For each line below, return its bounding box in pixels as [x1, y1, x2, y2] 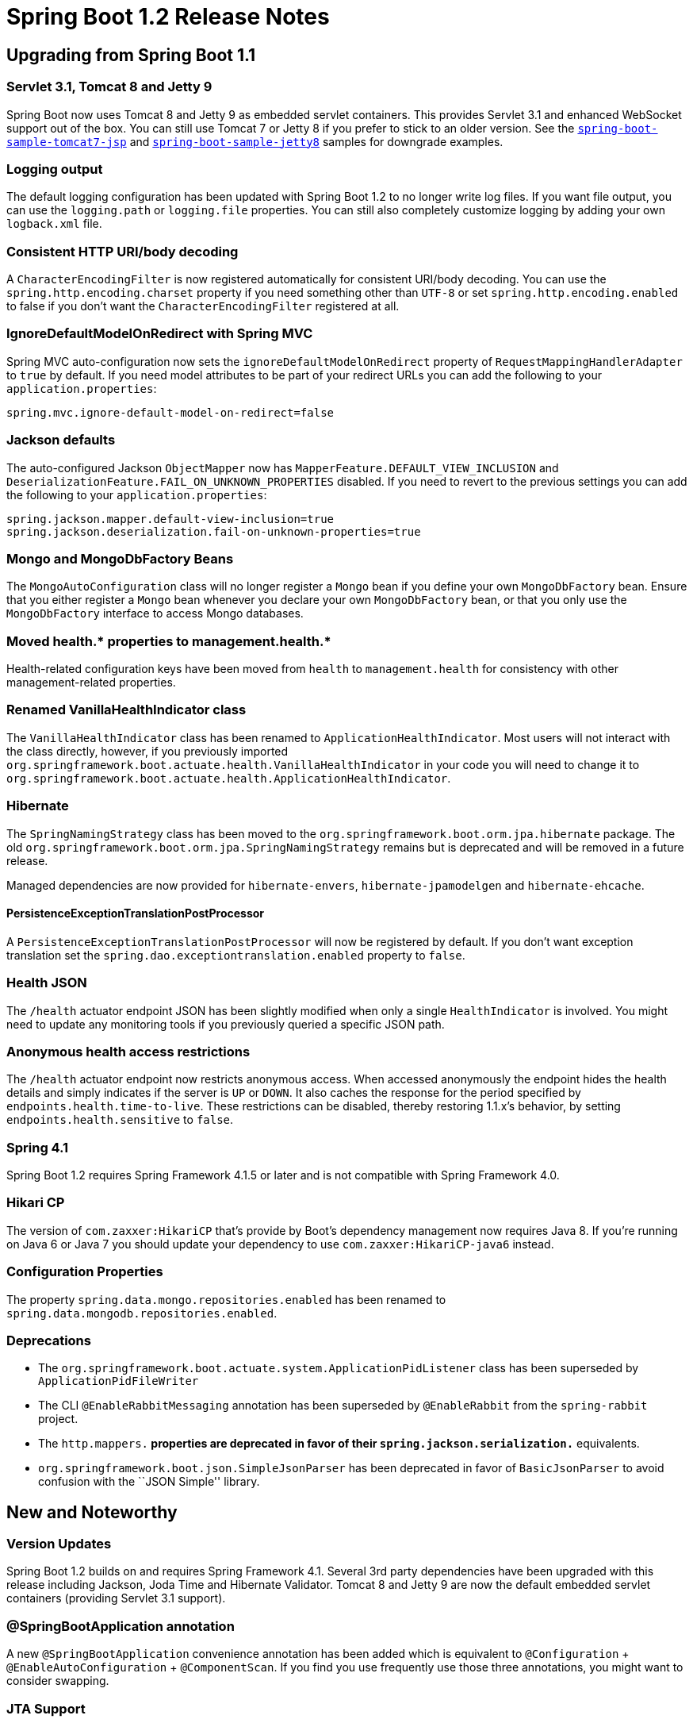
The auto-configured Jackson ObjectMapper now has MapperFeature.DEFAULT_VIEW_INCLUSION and [6, 460, 559, 475]
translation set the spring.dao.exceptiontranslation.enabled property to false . [6, 948, 465, 962]
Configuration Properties [6, 1263, 163, 1280]
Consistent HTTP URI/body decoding [6, 243, 239, 260]
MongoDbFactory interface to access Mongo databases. [6, 606, 304, 621]
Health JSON [6, 975, 87, 991]
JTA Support [6, 1700, 86, 1717]
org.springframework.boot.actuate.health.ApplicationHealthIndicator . [6, 771, 451, 785]
